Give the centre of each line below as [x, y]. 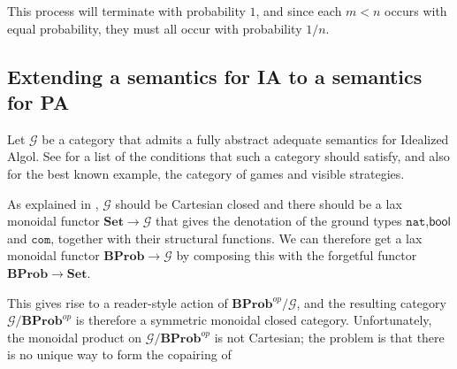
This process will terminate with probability [126, 11]
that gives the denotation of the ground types [278, 221]
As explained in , [53, 203]
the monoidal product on [75, 337]
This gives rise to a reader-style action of [118, 302]
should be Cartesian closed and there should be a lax [259, 203]
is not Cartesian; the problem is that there [329, 337]
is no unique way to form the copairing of [119, 354]
